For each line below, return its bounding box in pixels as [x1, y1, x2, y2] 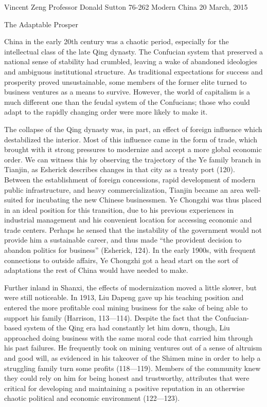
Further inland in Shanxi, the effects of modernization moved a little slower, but [4, 282, 257, 292]
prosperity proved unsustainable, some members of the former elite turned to [4, 76, 247, 87]
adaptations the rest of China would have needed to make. [4, 265, 188, 275]
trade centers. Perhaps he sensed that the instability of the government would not [4, 224, 262, 235]
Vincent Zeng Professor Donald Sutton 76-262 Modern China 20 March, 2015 [4, 2, 248, 12]
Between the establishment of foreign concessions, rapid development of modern [4, 174, 255, 184]
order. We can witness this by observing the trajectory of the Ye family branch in [4, 154, 261, 164]
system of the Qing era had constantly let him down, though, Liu [24, 322, 230, 333]
